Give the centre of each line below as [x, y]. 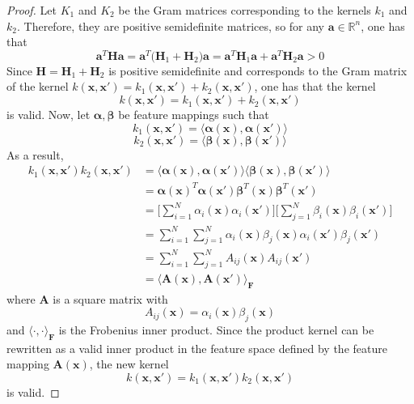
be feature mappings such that [194, 115]
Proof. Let [32, 10]
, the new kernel [129, 364]
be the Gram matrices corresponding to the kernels [245, 10]
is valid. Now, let [49, 115]
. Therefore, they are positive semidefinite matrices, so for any [171, 26]
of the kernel [38, 86]
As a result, [35, 154]
